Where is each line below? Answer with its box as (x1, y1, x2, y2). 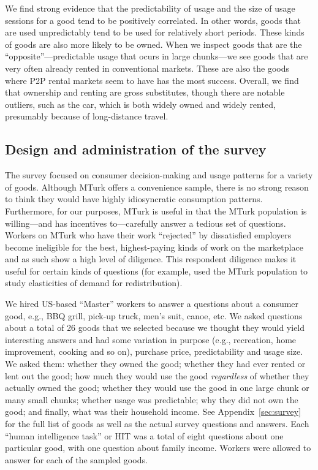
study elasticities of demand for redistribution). (5, 276, 183, 289)
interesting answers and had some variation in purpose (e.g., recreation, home (5, 333, 297, 346)
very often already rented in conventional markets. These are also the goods (5, 61, 290, 74)
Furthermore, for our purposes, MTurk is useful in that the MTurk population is (5, 204, 307, 217)
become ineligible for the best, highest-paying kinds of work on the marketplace (5, 240, 303, 253)
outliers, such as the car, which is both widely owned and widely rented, (5, 97, 276, 110)
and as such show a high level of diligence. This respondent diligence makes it (5, 252, 297, 265)
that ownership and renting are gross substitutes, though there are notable (5, 86, 285, 99)
